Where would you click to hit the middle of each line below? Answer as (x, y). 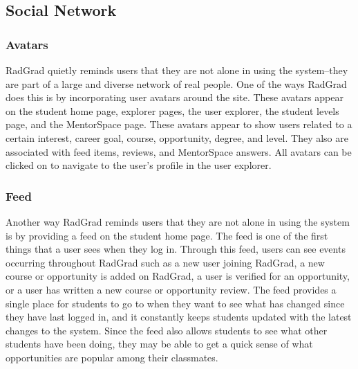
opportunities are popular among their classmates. (112, 357)
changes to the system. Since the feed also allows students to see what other (167, 330)
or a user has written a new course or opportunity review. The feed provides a (171, 289)
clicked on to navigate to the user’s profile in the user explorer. (139, 165)
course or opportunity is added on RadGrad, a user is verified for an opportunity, (178, 276)
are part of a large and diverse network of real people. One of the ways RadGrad (176, 83)
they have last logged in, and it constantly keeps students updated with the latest (179, 317)
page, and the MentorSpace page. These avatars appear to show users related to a (179, 124)
